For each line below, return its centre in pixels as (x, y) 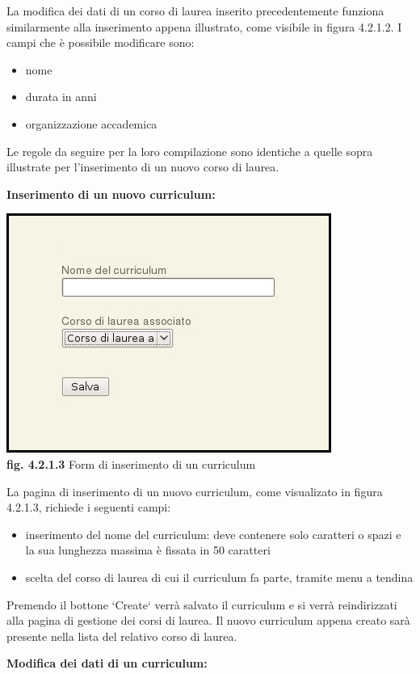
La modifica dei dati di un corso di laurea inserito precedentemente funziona (195, 11)
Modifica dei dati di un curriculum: (107, 663)
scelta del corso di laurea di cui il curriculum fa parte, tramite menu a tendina (219, 577)
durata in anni (61, 97)
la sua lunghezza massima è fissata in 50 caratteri (148, 550)
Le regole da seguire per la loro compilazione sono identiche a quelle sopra (190, 151)
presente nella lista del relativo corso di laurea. (122, 636)
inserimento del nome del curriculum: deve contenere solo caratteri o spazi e (213, 534)
